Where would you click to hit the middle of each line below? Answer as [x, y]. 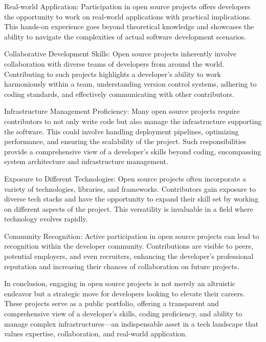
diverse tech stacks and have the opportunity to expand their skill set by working [131, 199]
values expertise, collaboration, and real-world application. [96, 334]
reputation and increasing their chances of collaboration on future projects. [122, 266]
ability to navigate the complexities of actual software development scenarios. [125, 36]
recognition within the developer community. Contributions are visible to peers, [129, 246]
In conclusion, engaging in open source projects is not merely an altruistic [120, 283]
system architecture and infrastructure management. [86, 161]
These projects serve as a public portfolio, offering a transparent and [112, 303]
